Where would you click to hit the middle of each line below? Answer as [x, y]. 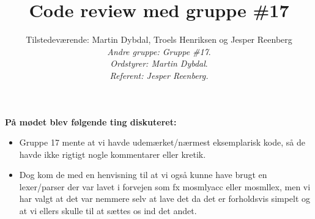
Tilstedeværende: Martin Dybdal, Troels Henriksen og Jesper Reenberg [159, 39]
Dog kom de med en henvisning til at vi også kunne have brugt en [143, 175]
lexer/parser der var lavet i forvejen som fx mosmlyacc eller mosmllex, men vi [165, 186]
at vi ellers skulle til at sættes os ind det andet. [108, 211]
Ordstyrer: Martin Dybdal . [159, 63]
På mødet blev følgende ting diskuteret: [91, 121]
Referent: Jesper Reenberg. [159, 75]
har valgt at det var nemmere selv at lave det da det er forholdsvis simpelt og [165, 199]
